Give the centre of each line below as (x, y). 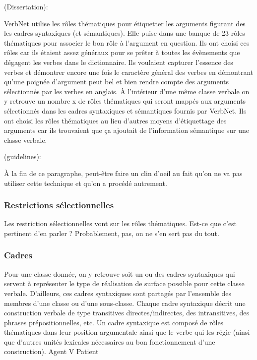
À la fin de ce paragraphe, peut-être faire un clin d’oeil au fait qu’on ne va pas (123, 173)
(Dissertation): (26, 6)
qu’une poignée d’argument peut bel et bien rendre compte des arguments (116, 82)
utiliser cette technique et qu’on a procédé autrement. (86, 183)
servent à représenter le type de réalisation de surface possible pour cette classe (124, 283)
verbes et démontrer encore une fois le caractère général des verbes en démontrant (129, 72)
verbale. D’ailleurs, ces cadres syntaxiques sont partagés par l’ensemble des (118, 293)
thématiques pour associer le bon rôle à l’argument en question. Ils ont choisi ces (127, 42)
